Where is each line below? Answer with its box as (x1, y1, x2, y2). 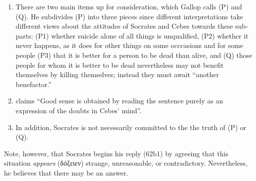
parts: (15, 30, 33, 41)
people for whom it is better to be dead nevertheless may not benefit (15, 59, 224, 70)
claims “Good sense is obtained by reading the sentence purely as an (15, 95, 223, 106)
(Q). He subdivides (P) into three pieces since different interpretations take (15, 11, 243, 21)
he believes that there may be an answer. (4, 167, 128, 178)
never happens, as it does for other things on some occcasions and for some (15, 40, 243, 50)
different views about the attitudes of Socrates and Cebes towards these (15, 21, 233, 31)
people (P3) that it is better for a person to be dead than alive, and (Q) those (15, 49, 253, 60)
